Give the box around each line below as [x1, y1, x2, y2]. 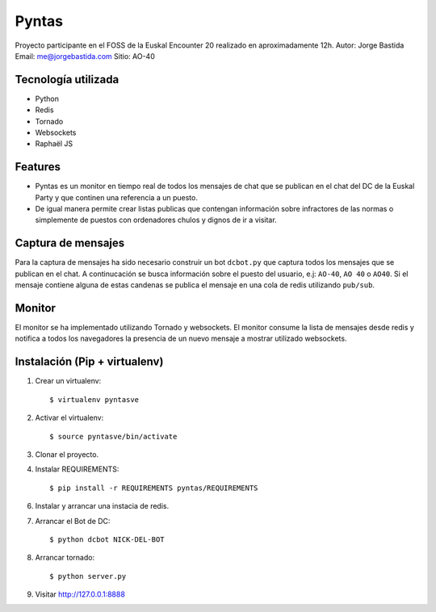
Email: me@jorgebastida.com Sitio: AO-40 [15, 51, 155, 61]
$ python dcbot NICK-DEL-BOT [49, 534, 165, 544]
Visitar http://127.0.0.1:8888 [35, 589, 125, 599]
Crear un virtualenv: [35, 376, 102, 386]
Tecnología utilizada [15, 73, 119, 86]
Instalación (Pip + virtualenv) [15, 355, 164, 369]
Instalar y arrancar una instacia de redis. [35, 501, 170, 511]
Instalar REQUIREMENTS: [35, 464, 119, 474]
